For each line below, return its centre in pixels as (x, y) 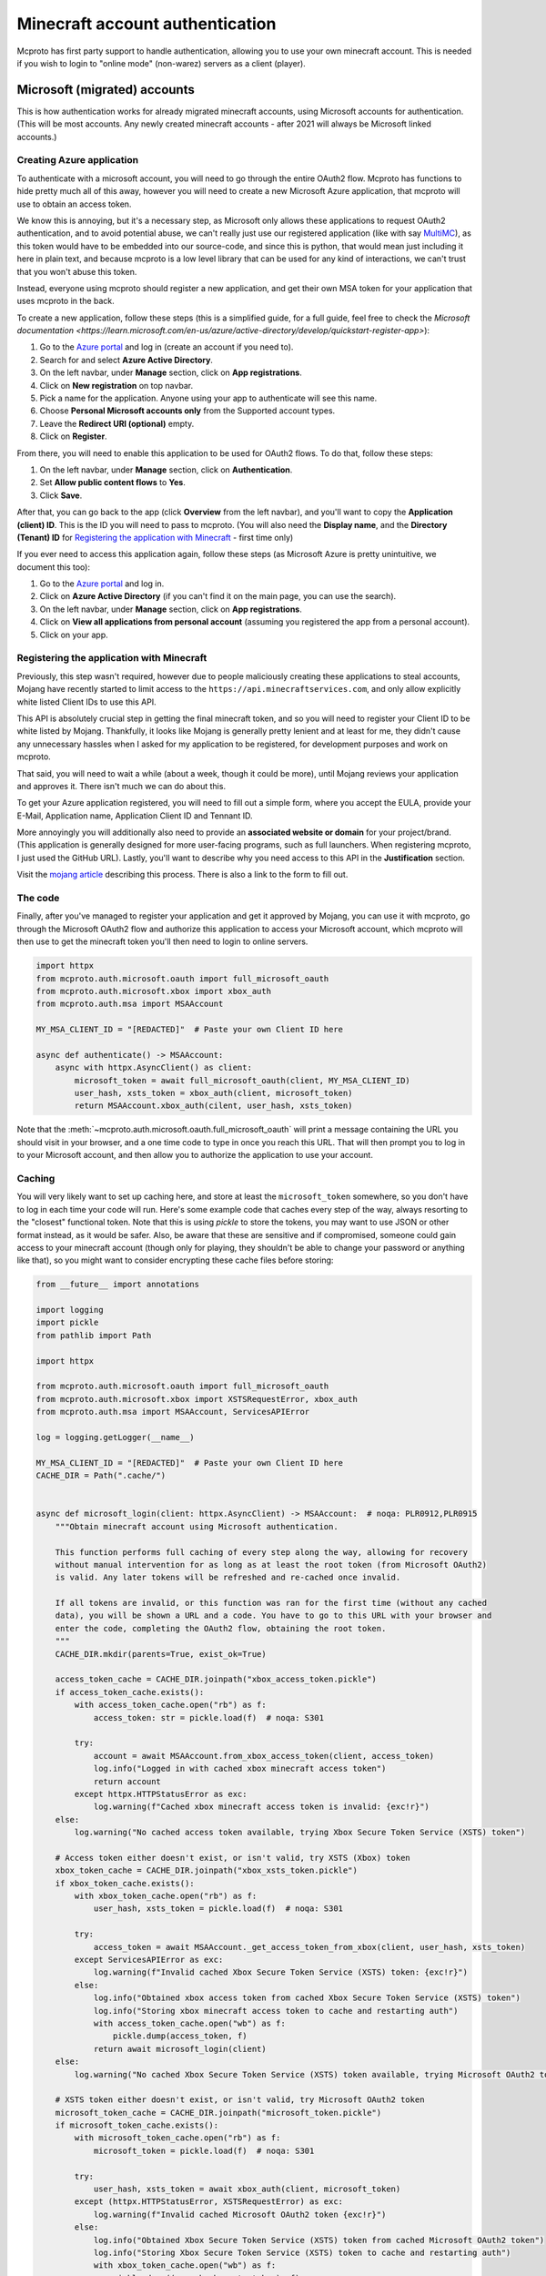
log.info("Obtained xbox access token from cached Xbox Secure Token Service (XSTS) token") (307, 1998)
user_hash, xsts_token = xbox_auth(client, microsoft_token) (213, 1093)
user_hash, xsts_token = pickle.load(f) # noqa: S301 (218, 1909)
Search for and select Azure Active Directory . (126, 360)
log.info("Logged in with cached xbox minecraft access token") (240, 1769)
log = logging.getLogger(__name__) (115, 1437)
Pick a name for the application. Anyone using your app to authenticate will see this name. (208, 398)
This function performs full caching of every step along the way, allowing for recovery (262, 1552)
